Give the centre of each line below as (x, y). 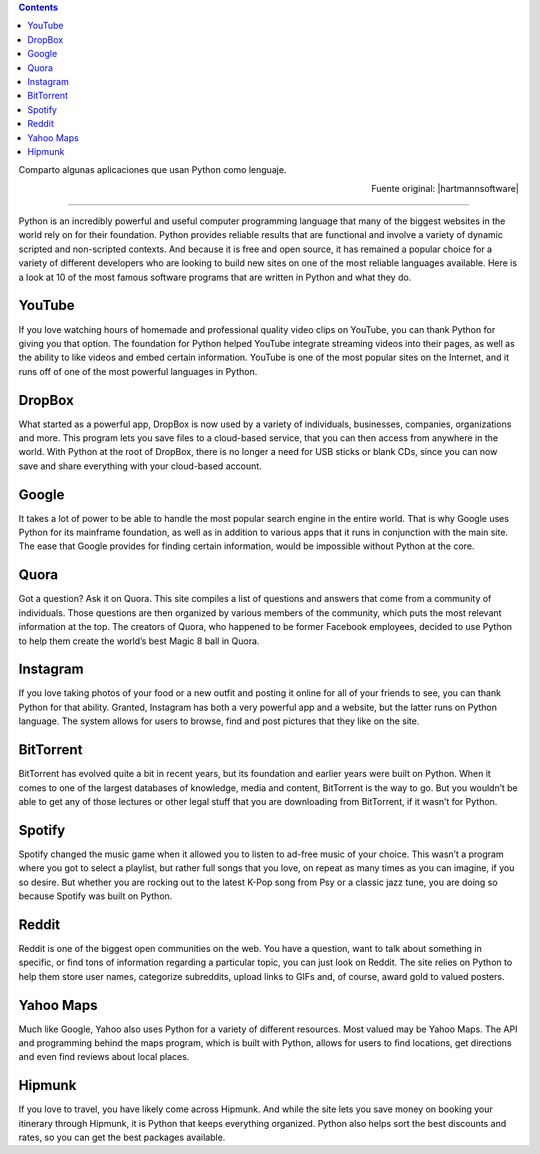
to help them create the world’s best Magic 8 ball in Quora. (139, 641)
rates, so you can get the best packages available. (122, 1137)
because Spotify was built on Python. (95, 896)
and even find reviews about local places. (104, 1057)
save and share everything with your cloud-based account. (140, 466)
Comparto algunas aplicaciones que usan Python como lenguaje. (152, 170)
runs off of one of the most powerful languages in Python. (138, 371)
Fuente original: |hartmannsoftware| (445, 188)
